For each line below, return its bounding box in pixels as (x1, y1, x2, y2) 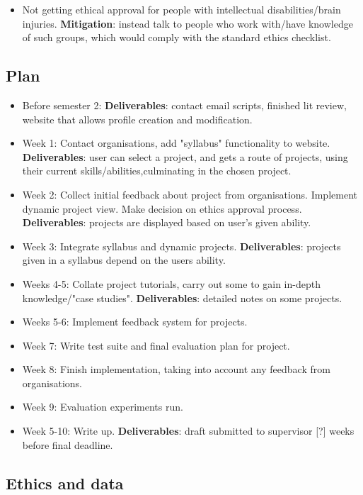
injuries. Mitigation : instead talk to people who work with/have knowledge (22, 16, 353, 30)
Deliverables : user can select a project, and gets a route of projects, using (22, 149, 348, 164)
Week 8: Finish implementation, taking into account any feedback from (22, 362, 330, 377)
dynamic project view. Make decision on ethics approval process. (22, 201, 302, 216)
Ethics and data (6, 472, 124, 494)
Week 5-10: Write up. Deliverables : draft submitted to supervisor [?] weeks (22, 423, 355, 438)
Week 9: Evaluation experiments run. (22, 399, 183, 414)
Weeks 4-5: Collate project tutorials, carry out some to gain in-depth (22, 276, 321, 291)
